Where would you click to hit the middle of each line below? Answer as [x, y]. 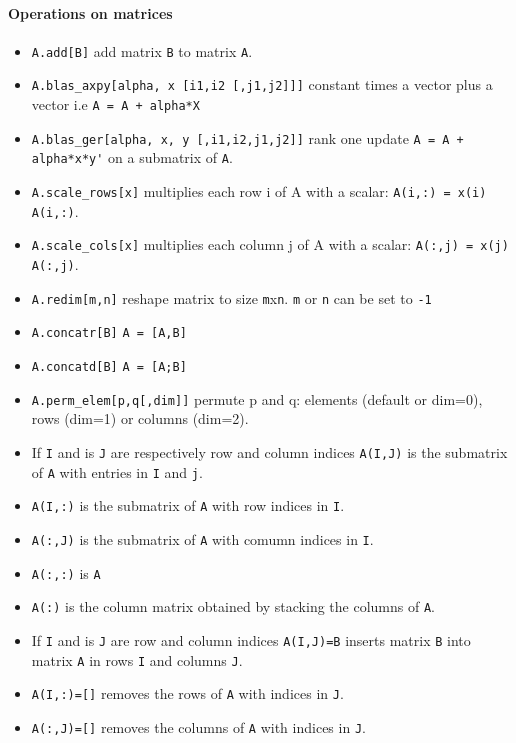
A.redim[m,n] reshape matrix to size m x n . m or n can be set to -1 [231, 297]
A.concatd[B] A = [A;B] [109, 367]
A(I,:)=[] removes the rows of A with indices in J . [187, 693]
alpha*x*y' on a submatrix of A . [132, 157]
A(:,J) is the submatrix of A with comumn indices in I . [202, 538]
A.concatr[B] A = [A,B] [109, 333]
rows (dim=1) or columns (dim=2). [140, 418]
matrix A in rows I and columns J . [137, 659]
